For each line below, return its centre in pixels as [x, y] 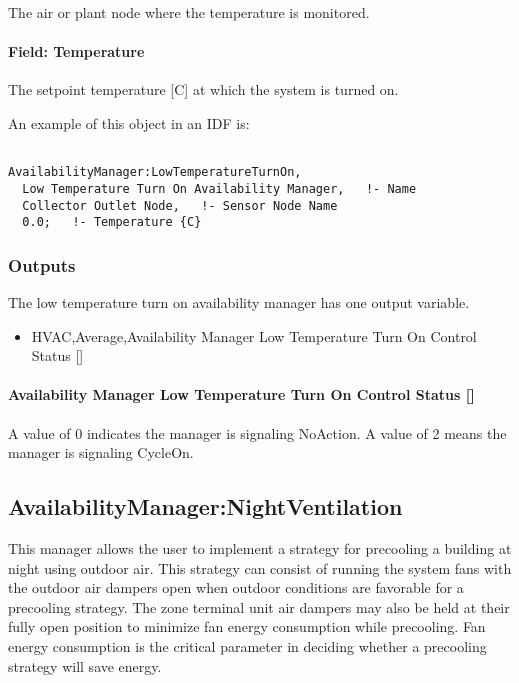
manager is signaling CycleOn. [101, 452]
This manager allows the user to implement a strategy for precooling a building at [260, 548]
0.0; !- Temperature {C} [112, 222]
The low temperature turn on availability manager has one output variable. [239, 302]
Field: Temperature [76, 51]
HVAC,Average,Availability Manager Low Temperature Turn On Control [254, 335]
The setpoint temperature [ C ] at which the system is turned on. [203, 89]
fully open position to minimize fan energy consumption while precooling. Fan [247, 626]
